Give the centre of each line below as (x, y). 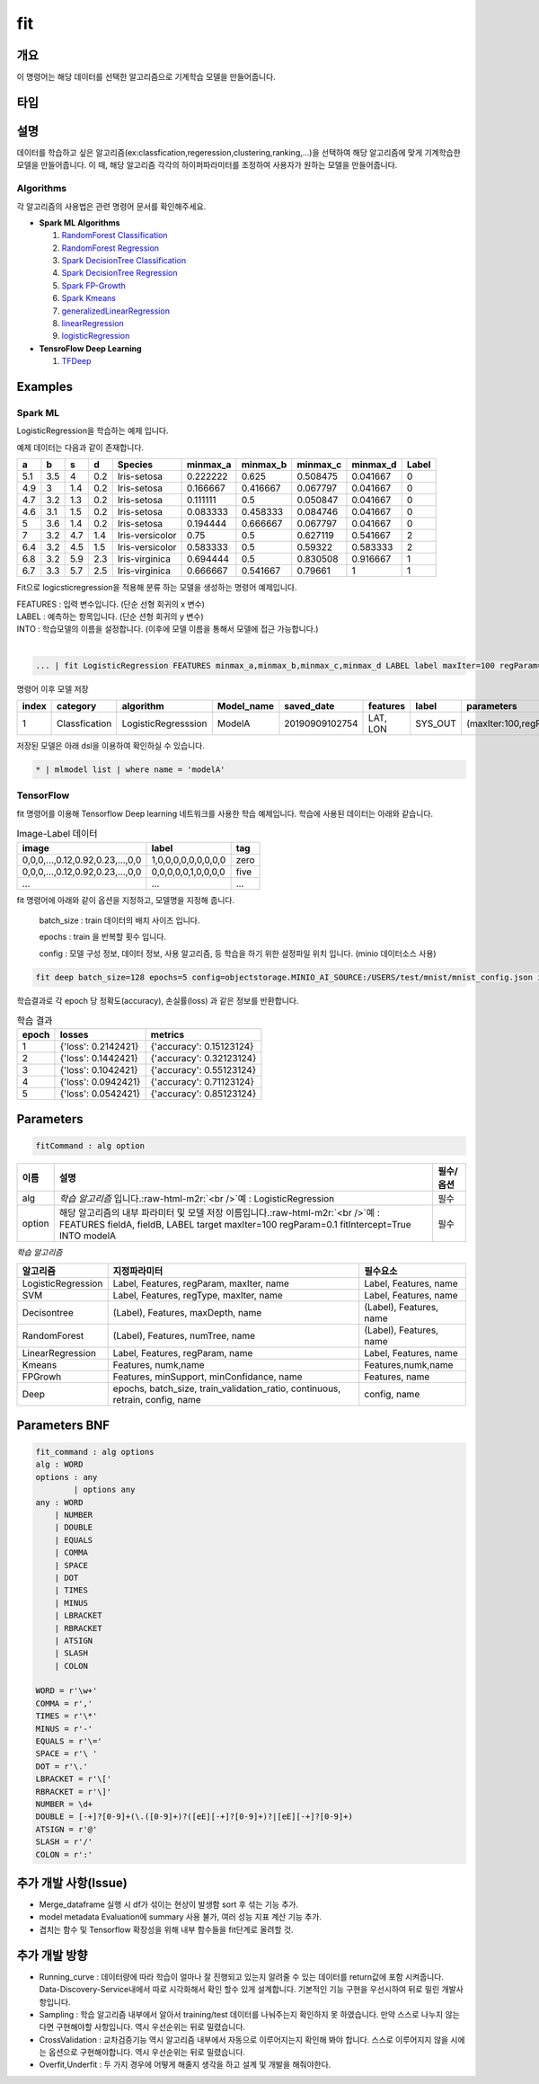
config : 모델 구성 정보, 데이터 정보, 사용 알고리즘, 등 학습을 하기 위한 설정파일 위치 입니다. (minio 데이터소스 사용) (238, 953)
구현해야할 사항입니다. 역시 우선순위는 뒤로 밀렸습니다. (150, 2027)
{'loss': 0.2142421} (99, 1047)
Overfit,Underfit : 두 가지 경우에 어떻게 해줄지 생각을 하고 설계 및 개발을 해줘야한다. (185, 2065)
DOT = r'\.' (62, 1766)
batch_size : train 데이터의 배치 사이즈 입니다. (119, 920)
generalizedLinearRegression (116, 311)
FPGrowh (42, 1377)
